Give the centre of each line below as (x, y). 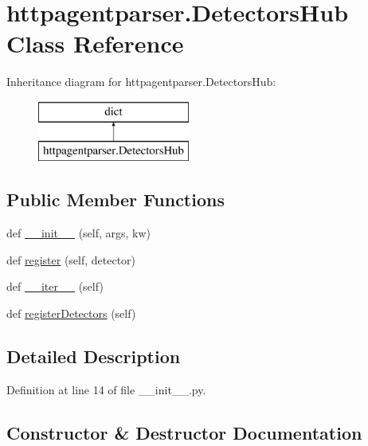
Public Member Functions (115, 200)
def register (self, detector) (71, 259)
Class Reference (95, 43)
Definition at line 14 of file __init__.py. (106, 389)
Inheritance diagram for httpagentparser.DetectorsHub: (141, 82)
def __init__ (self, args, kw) (79, 233)
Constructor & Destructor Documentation (184, 432)
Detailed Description (94, 356)
